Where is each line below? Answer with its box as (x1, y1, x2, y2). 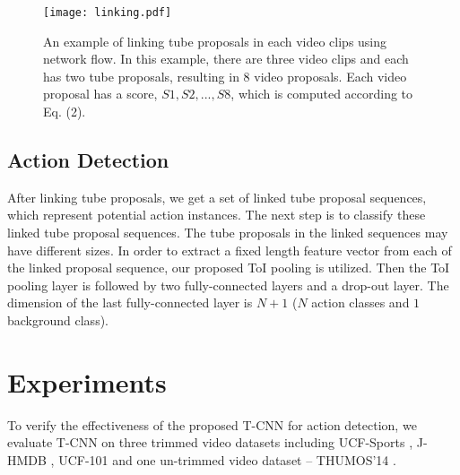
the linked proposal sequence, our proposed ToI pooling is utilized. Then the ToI (7, 258, 450, 277)
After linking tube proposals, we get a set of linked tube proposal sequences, (7, 187, 427, 206)
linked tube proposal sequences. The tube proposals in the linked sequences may (7, 223, 448, 242)
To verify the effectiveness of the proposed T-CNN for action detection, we (7, 415, 417, 434)
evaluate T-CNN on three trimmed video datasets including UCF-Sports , (7, 433, 413, 452)
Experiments (7, 363, 167, 400)
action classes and (311, 293, 410, 312)
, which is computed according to (230, 84, 413, 103)
